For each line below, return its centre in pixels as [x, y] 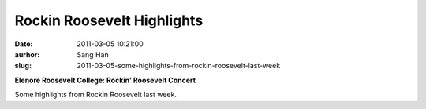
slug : [23, 66]
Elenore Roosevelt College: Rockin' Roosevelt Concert [105, 80]
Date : [24, 44]
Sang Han [93, 54]
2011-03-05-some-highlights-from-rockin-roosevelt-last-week [179, 66]
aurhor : [27, 54]
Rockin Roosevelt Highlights [109, 20]
